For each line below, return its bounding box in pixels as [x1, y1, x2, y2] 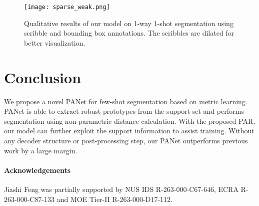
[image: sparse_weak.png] [24, 4, 110, 11]
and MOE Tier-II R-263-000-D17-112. [56, 193, 172, 204]
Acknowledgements [4, 164, 71, 175]
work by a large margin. [4, 145, 77, 155]
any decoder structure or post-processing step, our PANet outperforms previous [4, 135, 248, 145]
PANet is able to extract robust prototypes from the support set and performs [4, 106, 244, 116]
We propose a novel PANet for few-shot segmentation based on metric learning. [4, 96, 247, 106]
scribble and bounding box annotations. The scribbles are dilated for [24, 28, 234, 38]
